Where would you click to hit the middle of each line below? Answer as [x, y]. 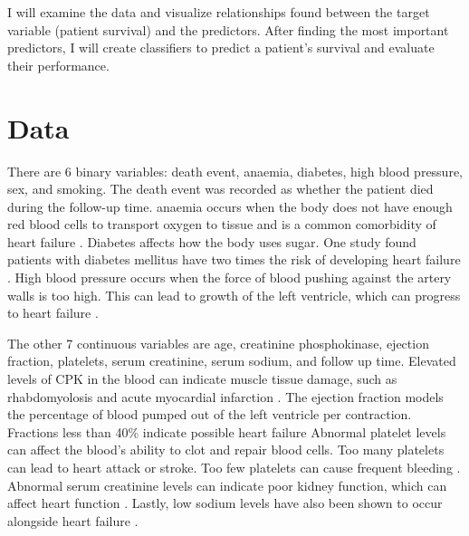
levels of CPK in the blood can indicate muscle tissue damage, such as [202, 379]
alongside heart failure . [73, 520]
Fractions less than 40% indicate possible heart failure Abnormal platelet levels [227, 431]
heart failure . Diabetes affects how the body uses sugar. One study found [212, 241]
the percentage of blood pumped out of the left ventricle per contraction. [210, 414]
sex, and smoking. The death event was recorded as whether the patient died [220, 189]
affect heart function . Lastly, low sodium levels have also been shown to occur [225, 503]
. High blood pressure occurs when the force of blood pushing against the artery [230, 278]
